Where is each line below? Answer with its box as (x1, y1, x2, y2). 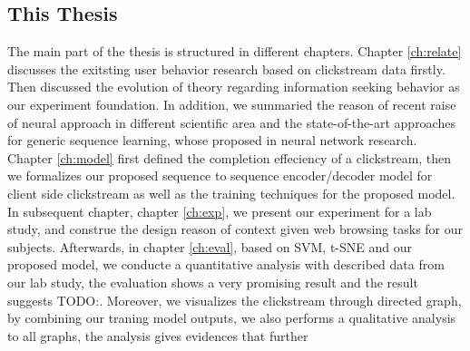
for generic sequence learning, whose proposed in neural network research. (7, 131, 417, 150)
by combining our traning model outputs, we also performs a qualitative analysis (7, 308, 456, 327)
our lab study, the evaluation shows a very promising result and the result (7, 272, 418, 291)
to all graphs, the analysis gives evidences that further (7, 326, 308, 345)
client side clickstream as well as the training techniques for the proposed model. (7, 183, 455, 202)
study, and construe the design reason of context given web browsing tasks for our (7, 219, 464, 239)
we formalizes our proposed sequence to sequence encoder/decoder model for (7, 166, 433, 185)
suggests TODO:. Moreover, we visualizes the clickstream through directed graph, (7, 290, 462, 309)
